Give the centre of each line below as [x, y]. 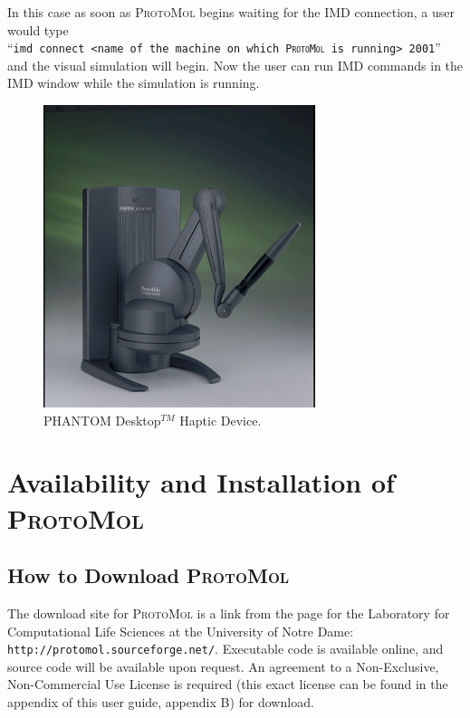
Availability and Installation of [201, 482]
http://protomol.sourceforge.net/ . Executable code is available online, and [225, 649]
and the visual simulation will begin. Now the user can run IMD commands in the [235, 65]
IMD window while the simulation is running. [134, 83]
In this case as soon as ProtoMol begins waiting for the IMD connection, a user [231, 12]
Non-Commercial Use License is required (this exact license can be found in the [228, 684]
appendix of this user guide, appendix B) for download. [161, 702]
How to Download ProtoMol [149, 575]
